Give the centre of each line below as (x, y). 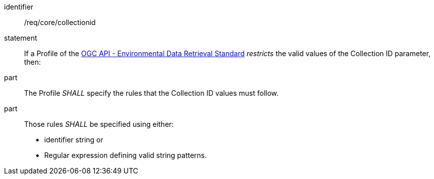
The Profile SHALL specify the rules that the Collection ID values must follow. (151, 93)
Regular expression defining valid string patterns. (126, 155)
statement (21, 38)
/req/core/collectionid (60, 22)
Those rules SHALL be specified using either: (99, 124)
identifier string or (74, 140)
